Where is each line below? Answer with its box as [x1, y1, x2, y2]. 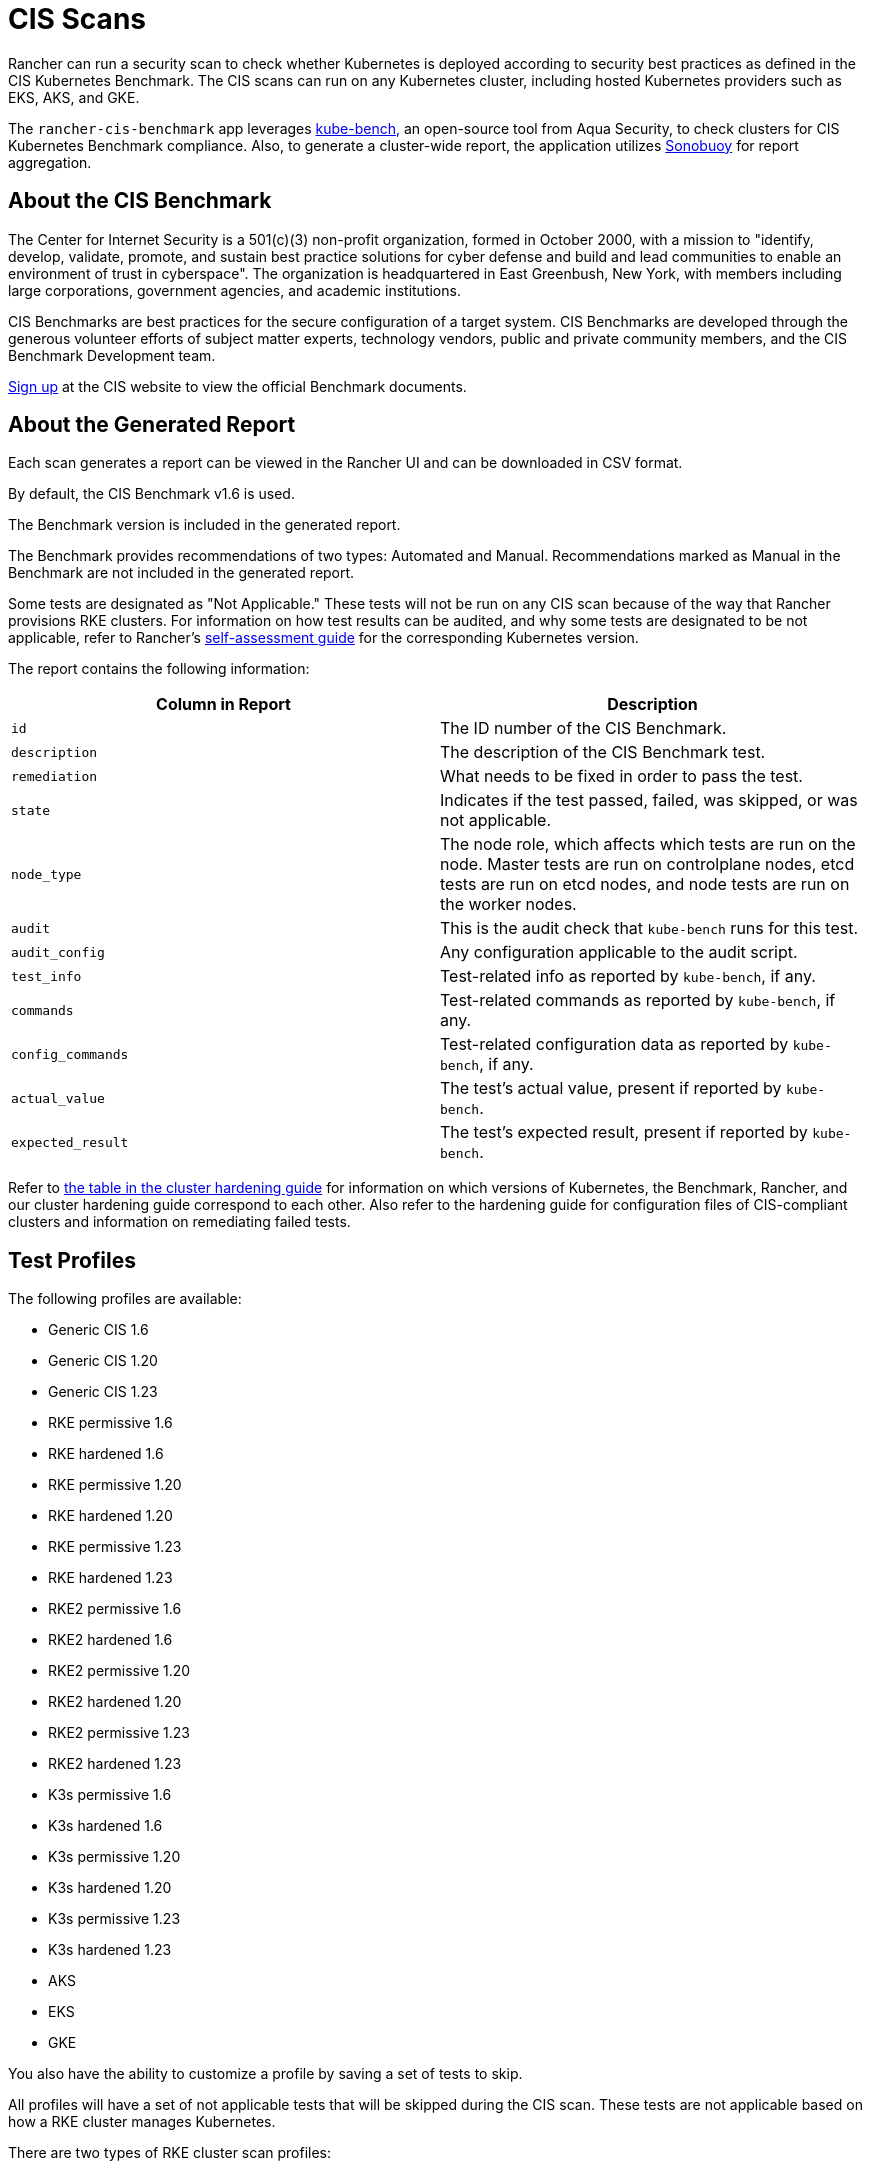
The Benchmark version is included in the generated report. [8, 516, 401, 534]
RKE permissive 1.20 [48, 1476, 182, 1494]
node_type [11, 866, 82, 882]
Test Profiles [8, 1247, 137, 1273]
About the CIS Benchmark [8, 188, 272, 214]
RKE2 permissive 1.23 [48, 1724, 190, 1742]
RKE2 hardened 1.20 [48, 1693, 182, 1711]
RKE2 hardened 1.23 [48, 1755, 182, 1773]
